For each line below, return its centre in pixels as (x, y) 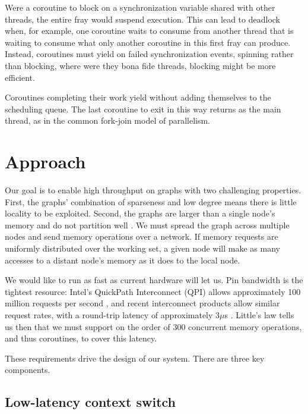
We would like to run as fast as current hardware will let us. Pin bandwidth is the (154, 280)
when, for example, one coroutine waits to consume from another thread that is (149, 31)
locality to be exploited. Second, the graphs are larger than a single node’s (140, 213)
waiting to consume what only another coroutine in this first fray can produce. (148, 42)
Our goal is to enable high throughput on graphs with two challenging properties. (153, 190)
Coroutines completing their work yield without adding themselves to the (138, 97)
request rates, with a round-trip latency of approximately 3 (112, 315)
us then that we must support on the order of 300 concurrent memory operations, (153, 326)
